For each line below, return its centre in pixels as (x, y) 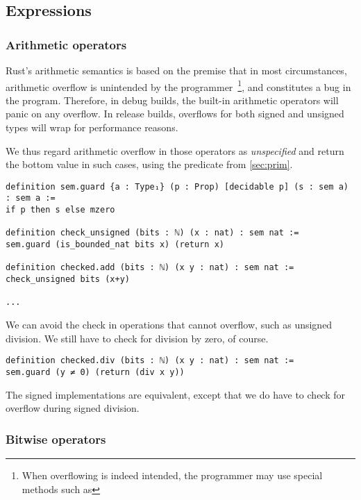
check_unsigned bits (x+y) (68, 280)
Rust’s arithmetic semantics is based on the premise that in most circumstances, (176, 70)
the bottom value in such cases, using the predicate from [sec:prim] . (149, 164)
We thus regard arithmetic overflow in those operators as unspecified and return (175, 150)
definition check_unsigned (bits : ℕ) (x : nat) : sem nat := (152, 233)
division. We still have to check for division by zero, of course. (137, 338)
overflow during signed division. (73, 408)
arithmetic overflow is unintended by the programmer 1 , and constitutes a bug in (178, 85)
